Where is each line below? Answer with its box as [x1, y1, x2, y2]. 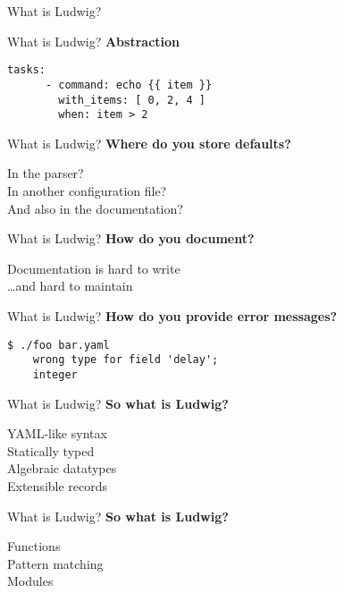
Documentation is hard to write [7, 258, 180, 277]
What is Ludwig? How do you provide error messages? [7, 306, 338, 325]
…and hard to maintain [7, 276, 133, 295]
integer [32, 368, 78, 381]
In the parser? [7, 164, 84, 182]
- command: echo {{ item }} [45, 78, 213, 91]
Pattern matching [7, 554, 104, 572]
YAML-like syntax [7, 424, 107, 443]
